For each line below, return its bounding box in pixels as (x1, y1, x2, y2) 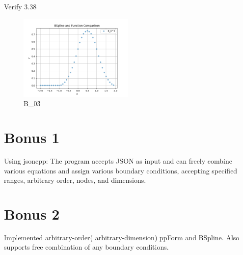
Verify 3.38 (4, 1, 37, 11)
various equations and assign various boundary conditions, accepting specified (4, 165, 238, 175)
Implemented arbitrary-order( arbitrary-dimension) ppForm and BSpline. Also (4, 232, 240, 242)
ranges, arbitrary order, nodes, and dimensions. (4, 175, 146, 185)
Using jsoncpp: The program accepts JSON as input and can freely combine (4, 155, 232, 166)
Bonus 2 (4, 203, 60, 224)
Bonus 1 (4, 127, 60, 147)
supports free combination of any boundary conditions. (4, 242, 169, 252)
